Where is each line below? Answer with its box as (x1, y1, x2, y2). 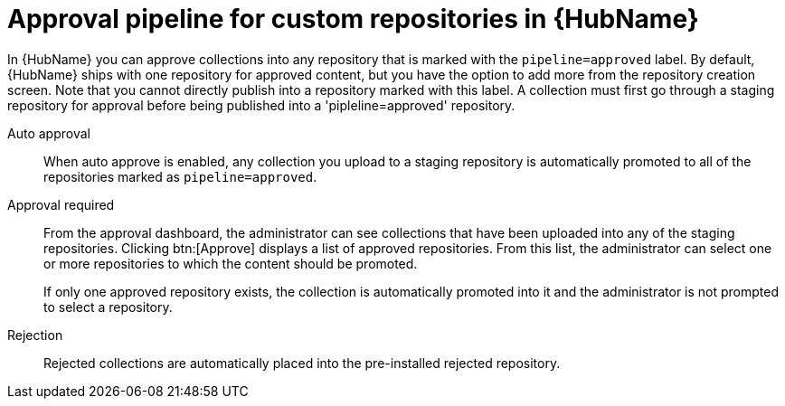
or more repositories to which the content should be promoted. (43, 255, 418, 271)
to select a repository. (43, 298, 173, 315)
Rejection (7, 326, 63, 343)
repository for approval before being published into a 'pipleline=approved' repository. (7, 97, 515, 113)
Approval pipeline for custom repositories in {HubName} (7, 4, 699, 34)
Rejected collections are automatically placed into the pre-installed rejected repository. (43, 354, 561, 371)
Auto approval (7, 125, 90, 141)
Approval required (7, 196, 115, 212)
